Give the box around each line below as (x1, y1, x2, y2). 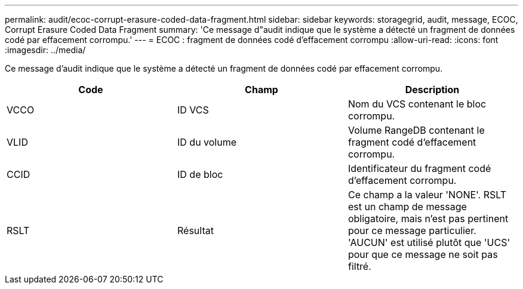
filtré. (347, 260, 371, 272)
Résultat (177, 225, 214, 236)
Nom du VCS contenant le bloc (347, 98, 487, 110)
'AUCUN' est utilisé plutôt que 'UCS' (347, 236, 510, 248)
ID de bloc (177, 168, 223, 180)
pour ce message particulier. (347, 225, 476, 236)
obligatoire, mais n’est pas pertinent (347, 213, 509, 225)
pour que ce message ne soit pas (347, 248, 498, 260)
